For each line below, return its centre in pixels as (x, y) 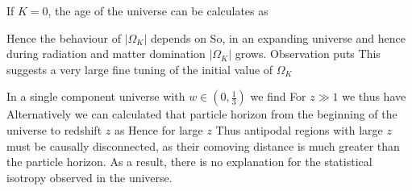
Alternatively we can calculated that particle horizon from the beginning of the (202, 114)
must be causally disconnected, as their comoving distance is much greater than (203, 145)
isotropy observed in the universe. (89, 177)
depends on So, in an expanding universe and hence (279, 37)
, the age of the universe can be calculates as (158, 10)
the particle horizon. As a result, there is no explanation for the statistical (189, 162)
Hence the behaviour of (64, 37)
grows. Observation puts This (308, 54)
